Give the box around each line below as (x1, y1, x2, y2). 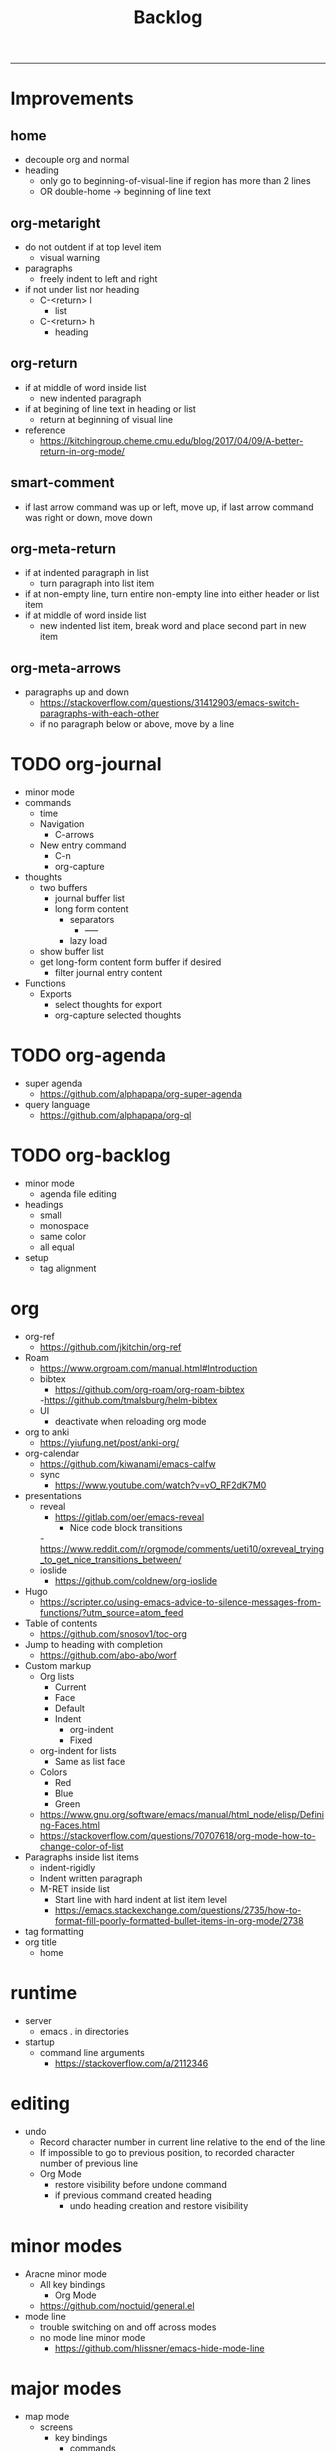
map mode (24, 2410, 70, 2422)
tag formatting (24, 1926, 85, 1937)
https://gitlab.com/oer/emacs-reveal (54, 1511, 205, 1523)
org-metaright (10, 214, 102, 231)
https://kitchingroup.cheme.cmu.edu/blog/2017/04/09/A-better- (39, 434, 304, 446)
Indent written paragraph (39, 1872, 143, 1884)
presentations (24, 1490, 82, 1501)
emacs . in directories (39, 2025, 130, 2037)
